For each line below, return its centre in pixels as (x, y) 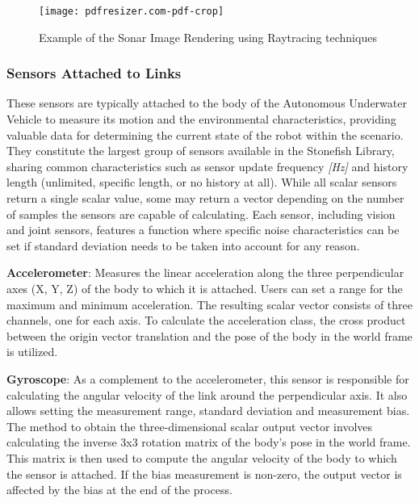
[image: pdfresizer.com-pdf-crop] (132, 11)
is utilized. (32, 352)
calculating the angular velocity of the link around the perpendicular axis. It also (207, 394)
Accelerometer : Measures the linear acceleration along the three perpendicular (205, 272)
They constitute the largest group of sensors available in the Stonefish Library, (201, 151)
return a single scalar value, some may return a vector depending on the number (205, 198)
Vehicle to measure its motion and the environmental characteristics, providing (201, 119)
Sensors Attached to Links (94, 73)
